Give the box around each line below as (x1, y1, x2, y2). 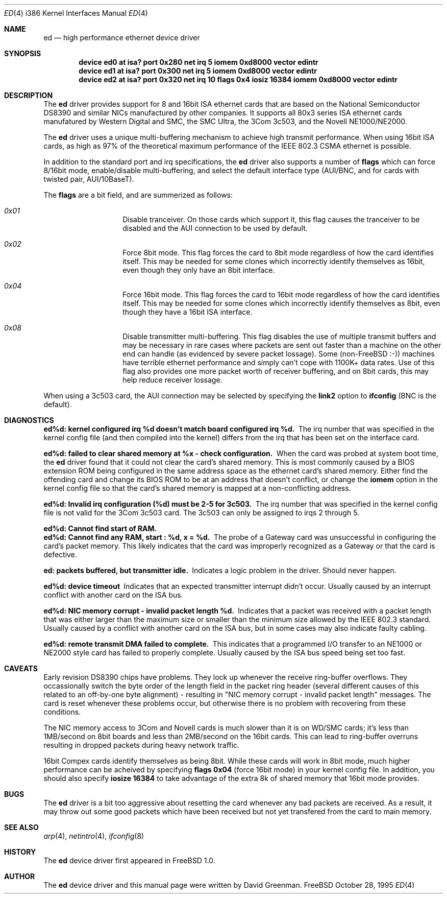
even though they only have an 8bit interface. (122, 266, 275, 274)
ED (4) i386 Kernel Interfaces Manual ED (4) (4, 9, 148, 17)
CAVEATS (4, 664, 38, 673)
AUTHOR (4, 872, 35, 881)
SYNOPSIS (4, 49, 41, 58)
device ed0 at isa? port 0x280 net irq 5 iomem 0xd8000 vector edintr (79, 58, 318, 66)
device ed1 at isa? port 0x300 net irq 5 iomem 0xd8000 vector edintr (79, 66, 317, 75)
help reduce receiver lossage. (122, 375, 222, 384)
